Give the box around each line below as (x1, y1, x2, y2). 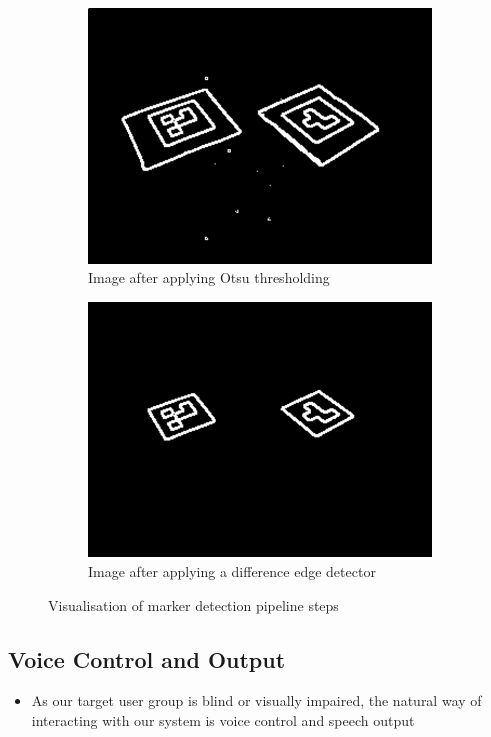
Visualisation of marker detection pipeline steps (48, 594, 339, 615)
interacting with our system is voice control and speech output (31, 710, 415, 731)
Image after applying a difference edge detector (88, 561, 376, 582)
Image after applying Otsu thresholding (88, 267, 330, 288)
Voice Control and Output (8, 643, 286, 674)
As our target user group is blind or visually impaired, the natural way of (31, 690, 482, 711)
